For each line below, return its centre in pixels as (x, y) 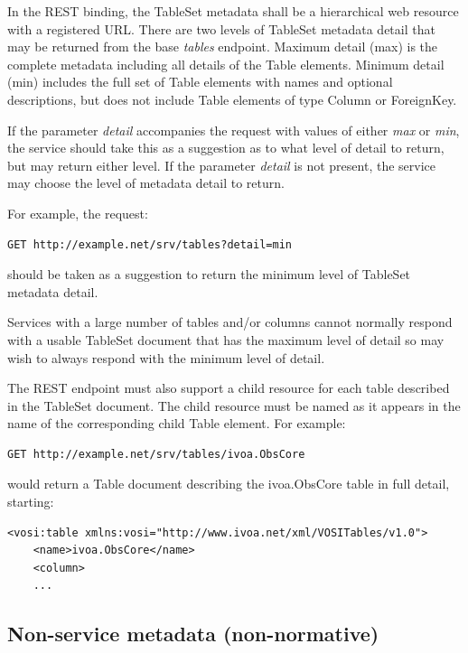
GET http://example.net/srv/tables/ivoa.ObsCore (156, 454)
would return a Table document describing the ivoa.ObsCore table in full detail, (229, 484)
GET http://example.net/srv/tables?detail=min (150, 244)
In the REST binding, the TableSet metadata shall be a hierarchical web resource (233, 11)
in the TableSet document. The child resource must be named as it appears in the (234, 405)
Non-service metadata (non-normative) (193, 634)
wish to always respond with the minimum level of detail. (166, 357)
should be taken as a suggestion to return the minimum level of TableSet (209, 274)
